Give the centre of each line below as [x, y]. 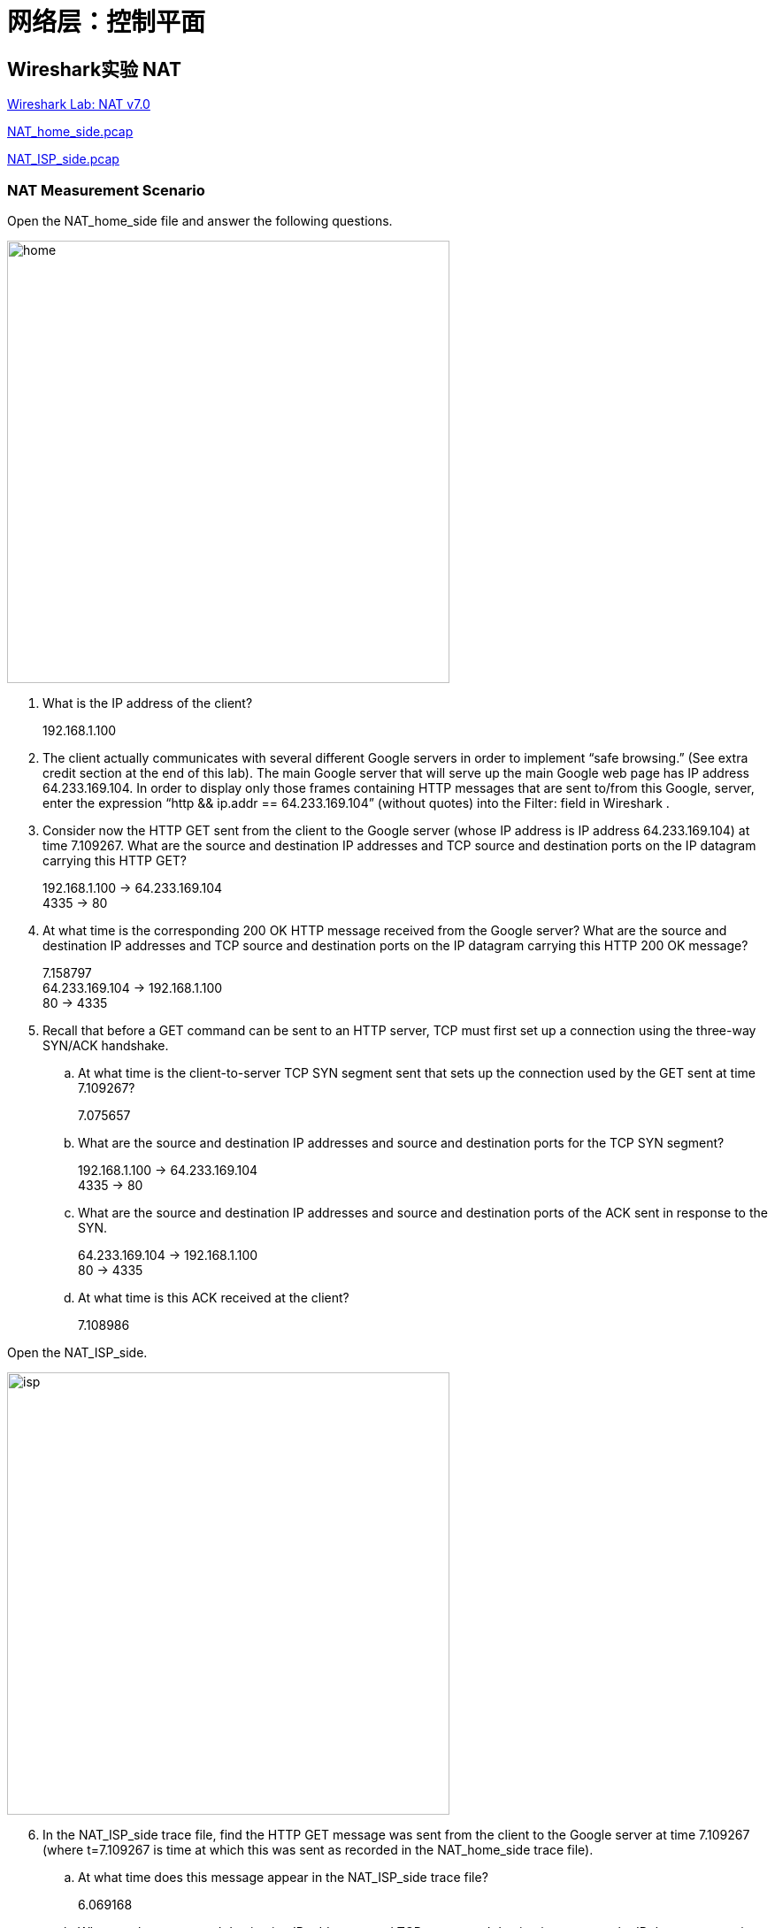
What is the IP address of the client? [148, 703]
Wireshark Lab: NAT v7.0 [79, 104]
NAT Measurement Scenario [106, 190]
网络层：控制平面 [107, 22]
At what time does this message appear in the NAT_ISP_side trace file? [283, 1877]
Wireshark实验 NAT [94, 69]
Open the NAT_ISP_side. [77, 1352]
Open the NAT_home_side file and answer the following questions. [200, 220]
